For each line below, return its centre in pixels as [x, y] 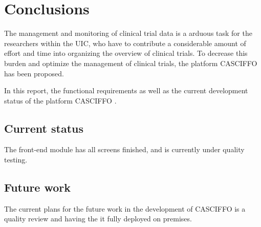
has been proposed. [34, 73]
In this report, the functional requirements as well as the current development [126, 90]
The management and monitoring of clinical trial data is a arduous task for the [128, 33]
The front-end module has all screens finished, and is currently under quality [124, 149]
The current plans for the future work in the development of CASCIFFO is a [125, 208]
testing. [16, 160]
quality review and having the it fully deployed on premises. [98, 219]
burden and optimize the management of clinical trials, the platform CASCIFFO [131, 63]
